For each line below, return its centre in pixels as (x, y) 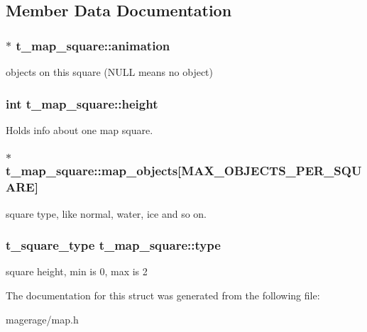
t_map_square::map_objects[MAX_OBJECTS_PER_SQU (184, 171)
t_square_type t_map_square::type (113, 245)
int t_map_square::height (82, 103)
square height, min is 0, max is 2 (77, 271)
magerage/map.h (42, 319)
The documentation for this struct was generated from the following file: (163, 295)
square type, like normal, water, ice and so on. (106, 213)
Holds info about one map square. (80, 129)
